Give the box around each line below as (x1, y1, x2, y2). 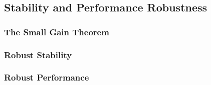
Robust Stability (4, 48, 72, 61)
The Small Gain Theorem (4, 25, 109, 38)
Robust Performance (4, 71, 89, 84)
